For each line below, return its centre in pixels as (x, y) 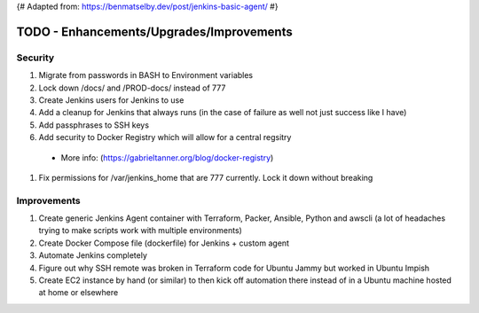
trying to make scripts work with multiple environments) (141, 231)
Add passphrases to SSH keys (94, 125)
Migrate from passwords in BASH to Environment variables (146, 75)
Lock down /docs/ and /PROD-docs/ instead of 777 (132, 88)
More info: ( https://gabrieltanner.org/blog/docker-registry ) (167, 157)
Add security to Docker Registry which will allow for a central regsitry (165, 137)
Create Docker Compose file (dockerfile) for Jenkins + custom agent (164, 243)
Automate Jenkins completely (93, 255)
